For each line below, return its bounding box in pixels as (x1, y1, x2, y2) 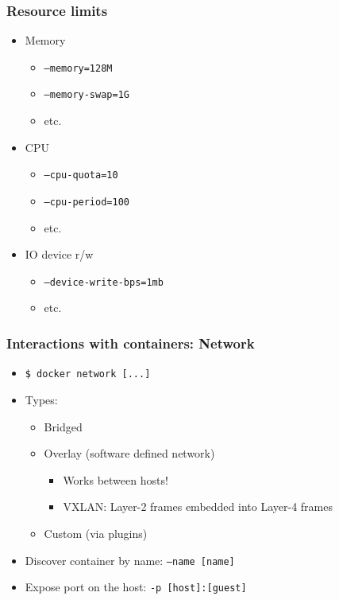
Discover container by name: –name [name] (25, 551, 235, 568)
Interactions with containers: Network (6, 333, 255, 353)
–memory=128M (44, 62, 113, 74)
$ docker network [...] (25, 368, 151, 380)
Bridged (44, 418, 83, 434)
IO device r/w (25, 246, 94, 263)
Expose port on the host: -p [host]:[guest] (25, 579, 247, 595)
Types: (25, 391, 58, 407)
